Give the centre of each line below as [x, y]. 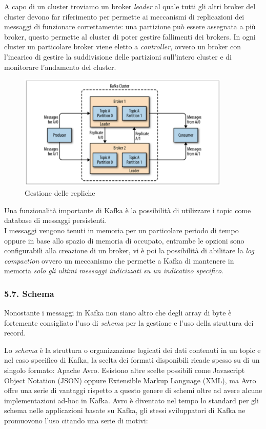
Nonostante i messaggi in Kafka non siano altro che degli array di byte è [118, 313]
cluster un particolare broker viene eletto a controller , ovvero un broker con [123, 46]
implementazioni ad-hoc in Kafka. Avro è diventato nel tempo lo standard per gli [131, 400]
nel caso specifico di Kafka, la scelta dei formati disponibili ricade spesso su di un [132, 360]
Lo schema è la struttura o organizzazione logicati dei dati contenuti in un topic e [132, 350]
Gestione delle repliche [60, 193]
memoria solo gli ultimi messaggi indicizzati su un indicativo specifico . [114, 271]
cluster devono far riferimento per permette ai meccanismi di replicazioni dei [124, 16]
